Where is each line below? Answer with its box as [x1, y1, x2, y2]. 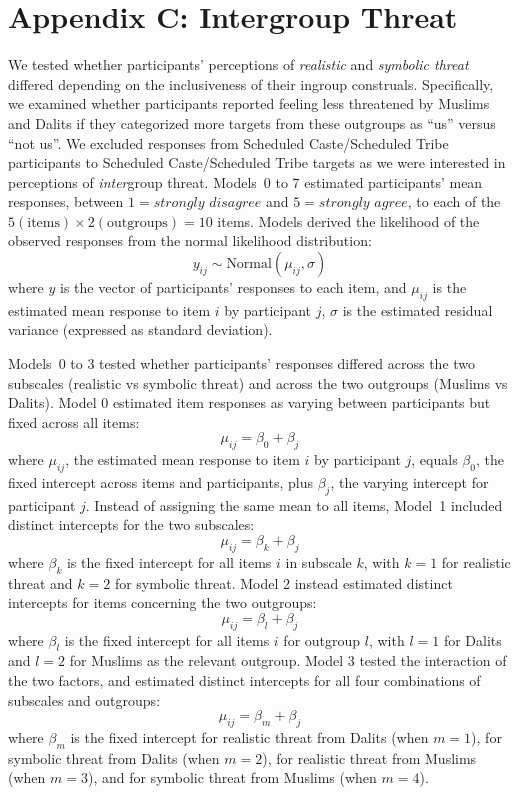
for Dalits [443, 629, 502, 650]
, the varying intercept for [330, 472, 489, 493]
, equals [411, 449, 458, 470]
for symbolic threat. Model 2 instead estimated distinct [114, 572, 453, 593]
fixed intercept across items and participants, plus [8, 472, 314, 493]
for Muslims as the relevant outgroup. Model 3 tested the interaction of [69, 650, 507, 671]
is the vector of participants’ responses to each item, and [60, 277, 407, 298]
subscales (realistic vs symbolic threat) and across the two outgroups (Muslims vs [8, 372, 508, 393]
